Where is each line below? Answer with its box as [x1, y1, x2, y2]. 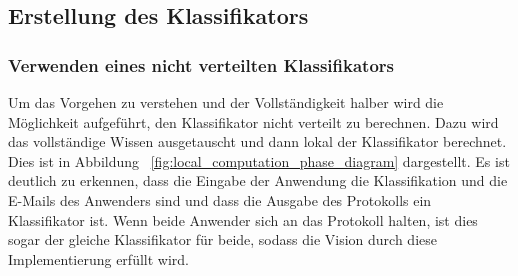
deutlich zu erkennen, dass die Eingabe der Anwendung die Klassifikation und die [8, 170, 508, 191]
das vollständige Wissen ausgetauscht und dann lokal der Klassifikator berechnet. [8, 131, 507, 152]
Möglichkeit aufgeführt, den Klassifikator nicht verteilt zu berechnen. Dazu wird [8, 111, 499, 132]
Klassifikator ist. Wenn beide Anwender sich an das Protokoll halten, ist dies [8, 209, 478, 230]
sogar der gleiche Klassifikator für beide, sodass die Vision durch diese [8, 229, 437, 250]
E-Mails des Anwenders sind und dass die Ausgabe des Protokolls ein [8, 189, 432, 210]
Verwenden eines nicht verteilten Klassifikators [8, 52, 394, 77]
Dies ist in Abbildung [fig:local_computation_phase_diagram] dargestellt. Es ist [8, 150, 510, 171]
